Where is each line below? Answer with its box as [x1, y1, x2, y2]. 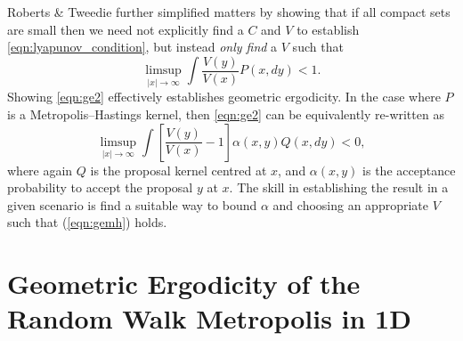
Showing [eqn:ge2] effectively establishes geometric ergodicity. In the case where [7, 87, 441, 106]
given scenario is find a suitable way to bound [7, 195, 257, 214]
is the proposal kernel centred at [90, 160, 267, 179]
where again [7, 160, 73, 179]
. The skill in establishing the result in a [229, 178, 449, 197]
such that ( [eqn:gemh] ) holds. [7, 213, 167, 231]
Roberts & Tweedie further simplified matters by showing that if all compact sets [7, 3, 451, 20]
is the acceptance [362, 160, 456, 179]
